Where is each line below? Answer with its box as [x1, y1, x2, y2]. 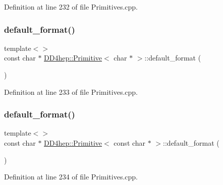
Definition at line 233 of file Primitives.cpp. [4, 86, 138, 97]
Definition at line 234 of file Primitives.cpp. [4, 171, 138, 182]
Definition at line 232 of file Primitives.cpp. [4, 2, 138, 12]
